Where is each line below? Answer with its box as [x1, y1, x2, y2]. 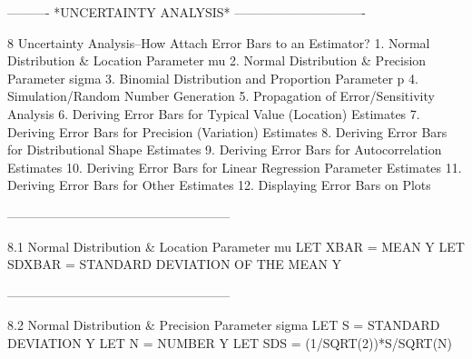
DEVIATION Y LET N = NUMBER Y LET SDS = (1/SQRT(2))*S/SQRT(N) [7, 333, 453, 352]
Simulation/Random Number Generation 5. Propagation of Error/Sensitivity [7, 86, 435, 105]
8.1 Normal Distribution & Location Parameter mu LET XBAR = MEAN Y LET [7, 236, 465, 255]
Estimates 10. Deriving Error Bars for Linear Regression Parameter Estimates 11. [7, 157, 462, 176]
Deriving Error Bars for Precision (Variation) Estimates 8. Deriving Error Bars [7, 122, 447, 141]
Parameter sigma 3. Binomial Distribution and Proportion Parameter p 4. [7, 68, 418, 87]
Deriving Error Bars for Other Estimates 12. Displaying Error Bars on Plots [7, 175, 431, 194]
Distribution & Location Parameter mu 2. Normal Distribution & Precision [7, 51, 427, 70]
